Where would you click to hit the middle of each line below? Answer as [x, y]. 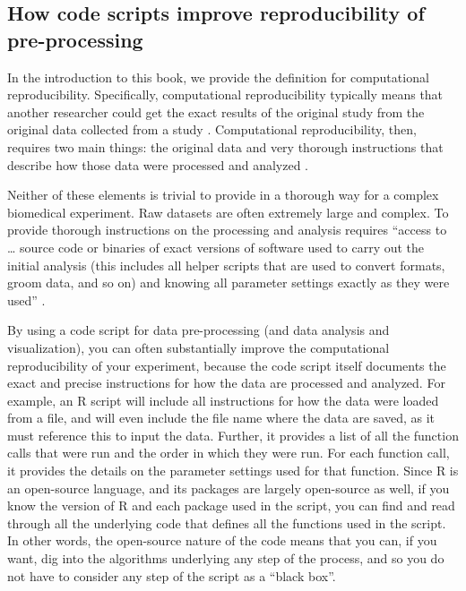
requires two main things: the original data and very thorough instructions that [225, 146]
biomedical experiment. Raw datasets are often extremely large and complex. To [228, 212]
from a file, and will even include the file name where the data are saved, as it [221, 418]
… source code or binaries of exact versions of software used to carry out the [216, 247]
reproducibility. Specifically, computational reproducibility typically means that [225, 94]
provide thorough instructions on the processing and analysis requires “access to [227, 230]
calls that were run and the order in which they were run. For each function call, [229, 453]
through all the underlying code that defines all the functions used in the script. [227, 522]
